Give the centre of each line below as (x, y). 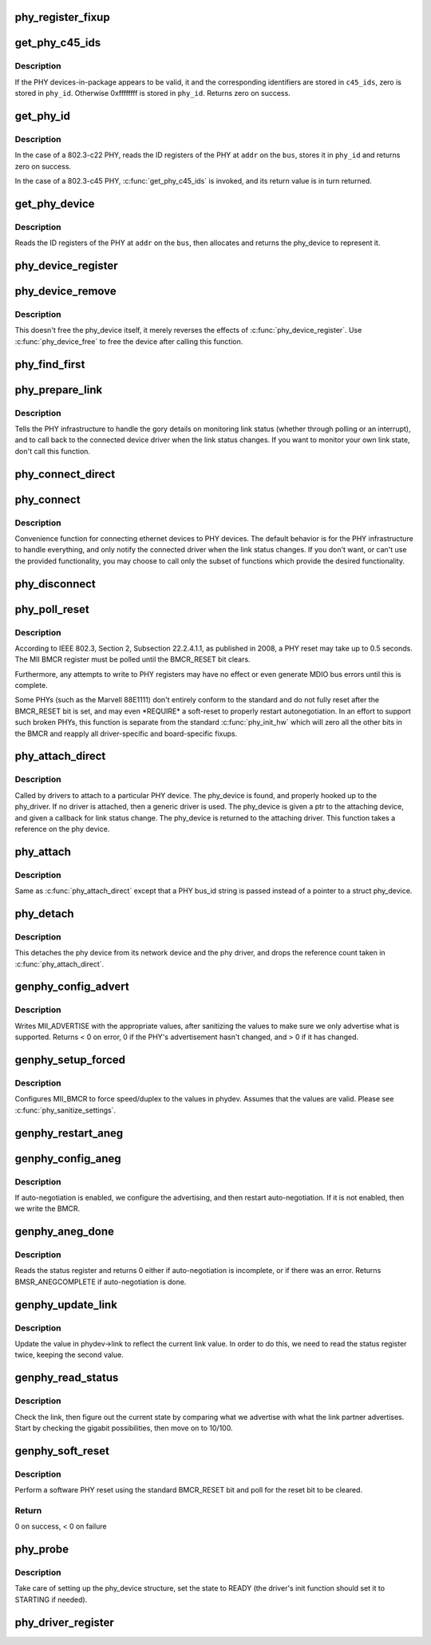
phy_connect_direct (65, 474)
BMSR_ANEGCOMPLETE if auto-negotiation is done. (101, 1282)
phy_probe (42, 1550)
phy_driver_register (65, 1622)
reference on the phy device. (62, 828)
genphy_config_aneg (68, 1159)
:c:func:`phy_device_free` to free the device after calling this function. (129, 341)
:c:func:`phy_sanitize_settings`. (65, 1110)
